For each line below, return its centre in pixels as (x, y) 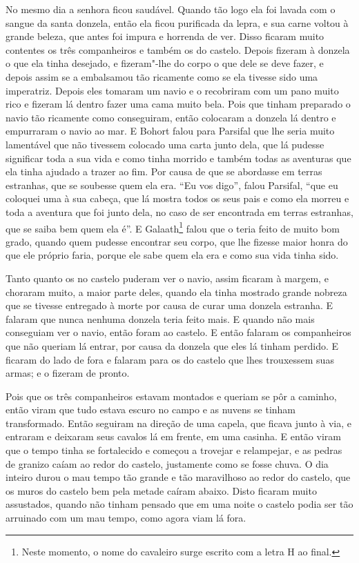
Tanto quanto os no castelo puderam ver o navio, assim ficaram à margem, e (167, 278)
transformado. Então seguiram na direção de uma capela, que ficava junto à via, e (179, 423)
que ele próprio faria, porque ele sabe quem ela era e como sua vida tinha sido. (172, 255)
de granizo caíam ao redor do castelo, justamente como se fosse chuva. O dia (167, 463)
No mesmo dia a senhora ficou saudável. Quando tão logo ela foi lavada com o (171, 9)
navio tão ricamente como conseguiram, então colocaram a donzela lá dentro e (171, 117)
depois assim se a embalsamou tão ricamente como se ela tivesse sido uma (162, 76)
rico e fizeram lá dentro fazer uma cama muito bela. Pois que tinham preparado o (178, 104)
